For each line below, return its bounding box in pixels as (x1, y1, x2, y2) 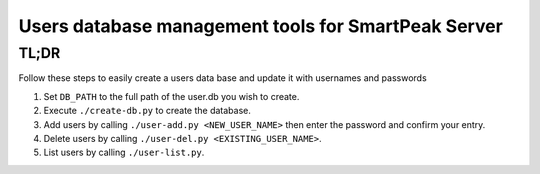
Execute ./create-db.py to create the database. (43, 105, 252, 117)
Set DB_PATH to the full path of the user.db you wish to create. (43, 90, 300, 102)
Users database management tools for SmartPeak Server (18, 15, 504, 37)
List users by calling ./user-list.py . (43, 146, 205, 159)
